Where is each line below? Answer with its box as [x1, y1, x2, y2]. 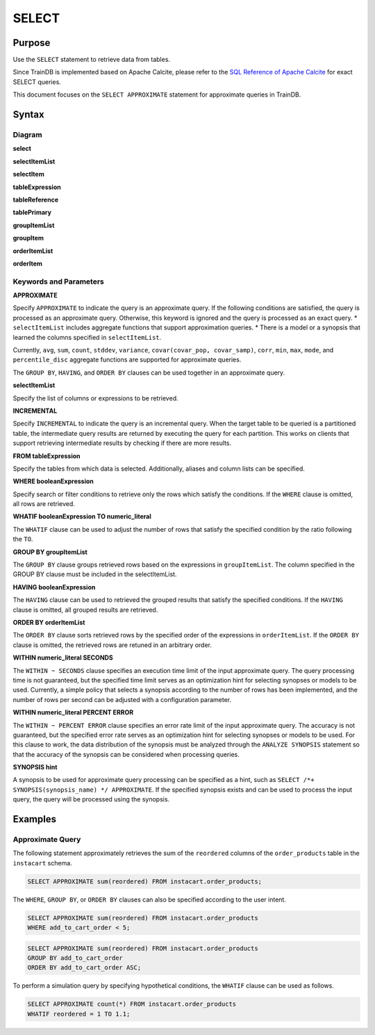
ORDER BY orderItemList [12, 618, 85, 626]
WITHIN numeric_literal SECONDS [12, 653, 114, 662]
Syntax [12, 108, 44, 121]
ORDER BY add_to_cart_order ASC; [27, 963, 142, 972]
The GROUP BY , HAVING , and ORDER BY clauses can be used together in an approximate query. [12, 368, 285, 377]
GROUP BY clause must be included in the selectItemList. [12, 570, 177, 578]
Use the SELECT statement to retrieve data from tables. [12, 56, 170, 64]
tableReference [12, 195, 59, 204]
